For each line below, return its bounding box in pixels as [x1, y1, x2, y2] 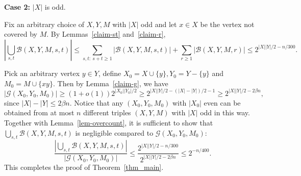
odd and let [141, 18, 177, 29]
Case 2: [4, 2, 31, 12]
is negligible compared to [75, 127, 154, 138]
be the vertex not [200, 18, 255, 29]
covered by [4, 29, 37, 39]
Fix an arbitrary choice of [4, 18, 85, 29]
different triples [83, 107, 131, 118]
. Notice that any [69, 97, 123, 108]
